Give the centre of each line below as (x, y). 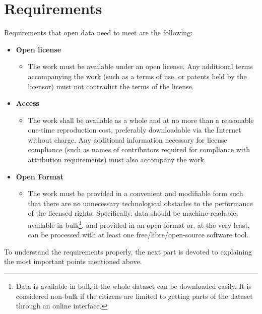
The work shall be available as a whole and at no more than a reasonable (141, 120)
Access (27, 103)
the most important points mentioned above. (73, 261)
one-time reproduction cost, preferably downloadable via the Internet (135, 130)
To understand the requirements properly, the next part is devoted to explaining (128, 251)
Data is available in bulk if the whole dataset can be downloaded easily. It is (134, 286)
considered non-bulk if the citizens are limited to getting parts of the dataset (134, 296)
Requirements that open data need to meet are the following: (99, 33)
